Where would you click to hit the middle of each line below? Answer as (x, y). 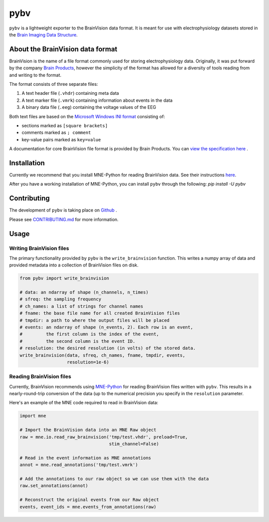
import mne (33, 416)
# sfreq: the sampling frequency (61, 299)
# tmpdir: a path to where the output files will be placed (95, 320)
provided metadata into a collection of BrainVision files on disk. (74, 265)
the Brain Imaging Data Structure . (44, 34)
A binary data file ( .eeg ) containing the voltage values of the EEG (89, 107)
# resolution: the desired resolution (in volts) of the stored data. (108, 348)
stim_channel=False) (134, 444)
